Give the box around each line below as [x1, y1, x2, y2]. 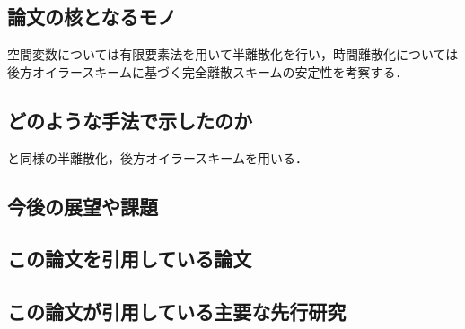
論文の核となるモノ [7, 3, 177, 30]
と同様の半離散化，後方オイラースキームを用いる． [7, 148, 308, 167]
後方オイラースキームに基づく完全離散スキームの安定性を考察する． [7, 62, 408, 81]
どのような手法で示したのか [7, 106, 252, 134]
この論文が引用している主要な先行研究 [7, 298, 347, 325]
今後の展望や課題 [7, 192, 158, 220]
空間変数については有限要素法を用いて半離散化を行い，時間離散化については [7, 45, 459, 64]
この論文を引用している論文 [7, 245, 252, 273]
